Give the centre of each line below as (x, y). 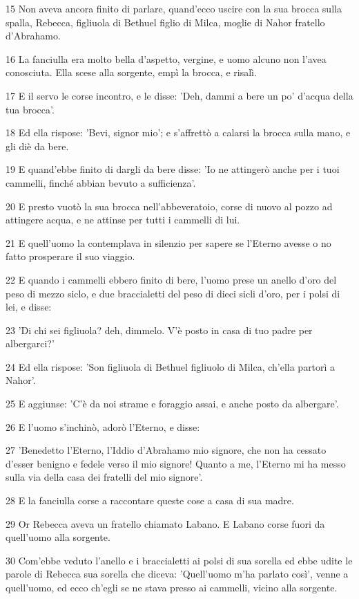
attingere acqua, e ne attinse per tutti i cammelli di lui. (123, 220)
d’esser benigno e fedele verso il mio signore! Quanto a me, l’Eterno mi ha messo (176, 463)
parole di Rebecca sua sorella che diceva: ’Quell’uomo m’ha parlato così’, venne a (177, 574)
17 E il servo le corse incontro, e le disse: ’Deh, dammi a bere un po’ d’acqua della (179, 95)
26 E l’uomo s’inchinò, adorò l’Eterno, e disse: (103, 426)
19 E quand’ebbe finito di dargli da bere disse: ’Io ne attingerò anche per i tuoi (173, 169)
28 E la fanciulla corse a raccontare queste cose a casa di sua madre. (150, 500)
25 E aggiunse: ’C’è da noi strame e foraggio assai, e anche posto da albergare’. (172, 404)
